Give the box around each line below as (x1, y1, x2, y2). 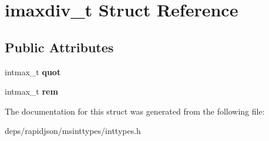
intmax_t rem (5, 85, 58, 98)
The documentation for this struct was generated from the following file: (5, 105, 265, 117)
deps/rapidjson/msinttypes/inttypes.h (5, 125, 141, 137)
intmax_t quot (5, 65, 61, 78)
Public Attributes (5, 38, 114, 56)
